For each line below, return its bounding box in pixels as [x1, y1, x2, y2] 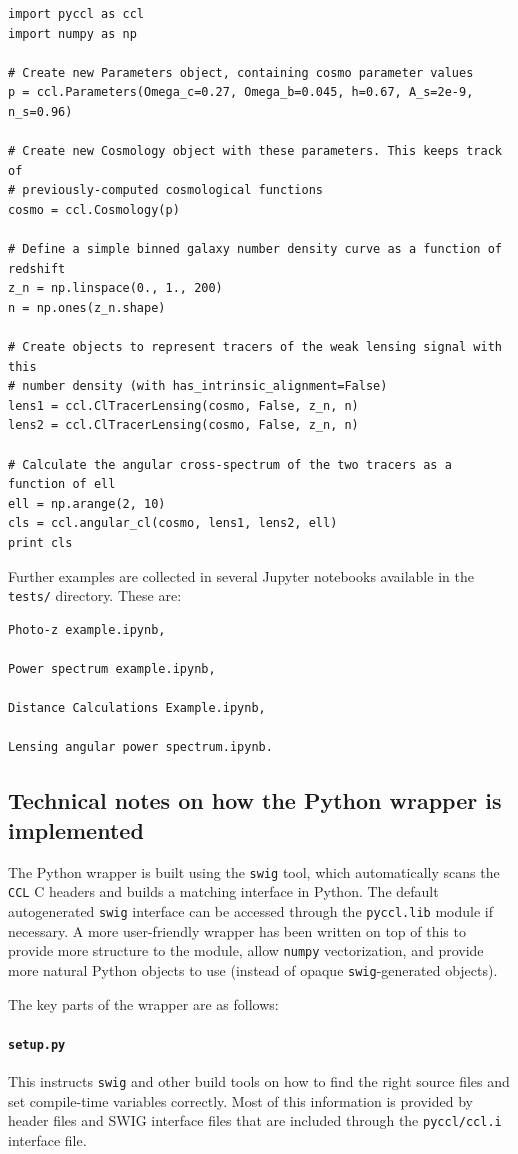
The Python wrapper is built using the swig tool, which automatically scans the [8, 861, 500, 882]
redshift [8, 261, 66, 276]
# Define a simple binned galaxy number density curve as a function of [8, 242, 502, 257]
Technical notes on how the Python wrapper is [8, 785, 502, 816]
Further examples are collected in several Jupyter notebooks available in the [8, 565, 474, 586]
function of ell [8, 477, 116, 492]
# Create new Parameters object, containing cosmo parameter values [8, 65, 474, 80]
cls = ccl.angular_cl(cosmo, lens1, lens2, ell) [8, 516, 338, 531]
